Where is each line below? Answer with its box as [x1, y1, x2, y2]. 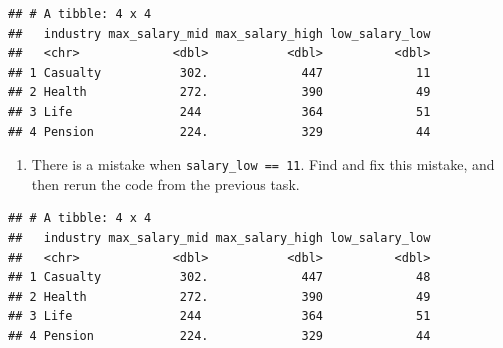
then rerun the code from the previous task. [31, 173, 300, 194]
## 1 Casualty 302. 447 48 [8, 270, 431, 285]
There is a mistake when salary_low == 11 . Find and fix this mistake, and [31, 154, 495, 175]
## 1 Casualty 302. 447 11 [8, 65, 431, 80]
